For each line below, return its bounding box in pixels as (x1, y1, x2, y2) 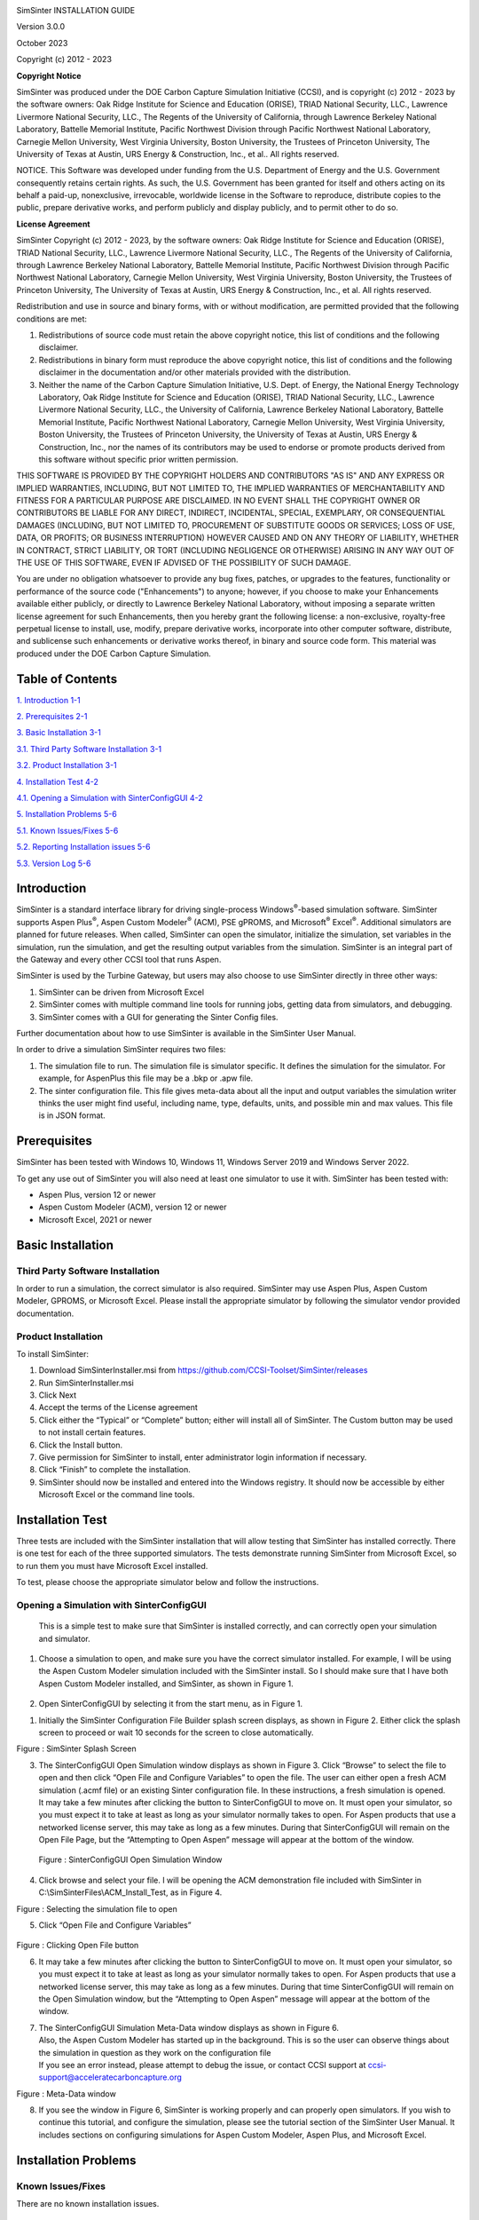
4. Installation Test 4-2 (16, 776, 99, 787)
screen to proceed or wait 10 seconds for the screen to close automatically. (38, 1727, 314, 1738)
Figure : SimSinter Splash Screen (16, 1743, 137, 1754)
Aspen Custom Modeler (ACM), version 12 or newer (38, 1201, 227, 1212)
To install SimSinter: (16, 1348, 89, 1359)
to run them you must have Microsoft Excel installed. (16, 1560, 208, 1571)
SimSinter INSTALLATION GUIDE (16, 5, 136, 15)
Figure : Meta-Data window (16, 2088, 117, 2099)
